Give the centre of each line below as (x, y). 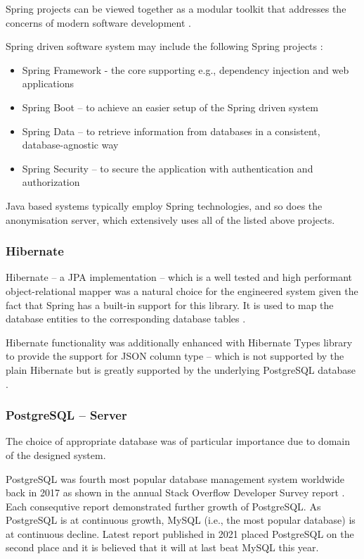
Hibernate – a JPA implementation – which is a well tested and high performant (179, 277)
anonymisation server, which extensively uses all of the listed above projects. (170, 219)
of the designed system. (56, 454)
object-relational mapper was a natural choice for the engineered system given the (182, 290)
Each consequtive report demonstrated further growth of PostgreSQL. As (163, 506)
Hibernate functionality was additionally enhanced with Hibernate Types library (179, 342)
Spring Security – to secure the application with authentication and (168, 168)
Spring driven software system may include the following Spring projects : (164, 46)
